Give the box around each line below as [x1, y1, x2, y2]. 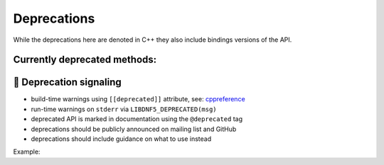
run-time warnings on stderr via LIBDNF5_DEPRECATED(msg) [31, 105, 217, 113]
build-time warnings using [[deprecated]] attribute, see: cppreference [31, 95, 245, 103]
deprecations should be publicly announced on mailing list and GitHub [31, 125, 237, 133]
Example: [13, 147, 41, 156]
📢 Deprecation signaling [13, 76, 122, 89]
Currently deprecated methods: [13, 54, 157, 66]
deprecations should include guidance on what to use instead [31, 135, 212, 143]
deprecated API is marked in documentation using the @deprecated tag [31, 115, 243, 123]
